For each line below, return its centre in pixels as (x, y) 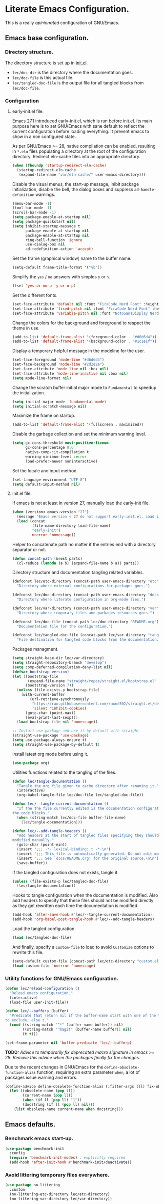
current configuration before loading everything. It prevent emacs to (81, 131)
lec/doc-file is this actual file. (43, 78)
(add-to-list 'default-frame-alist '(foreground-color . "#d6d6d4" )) (84, 337)
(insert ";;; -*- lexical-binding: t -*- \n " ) (64, 849)
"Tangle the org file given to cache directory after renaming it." (88, 786)
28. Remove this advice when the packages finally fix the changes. (73, 1057)
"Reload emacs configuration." (41, 993)
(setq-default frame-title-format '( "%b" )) (57, 268)
